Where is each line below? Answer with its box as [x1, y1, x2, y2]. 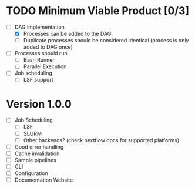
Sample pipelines [14, 156, 57, 163]
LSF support [23, 76, 53, 83]
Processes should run [14, 50, 68, 57]
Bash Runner [23, 56, 55, 63]
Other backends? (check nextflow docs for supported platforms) [23, 136, 180, 143]
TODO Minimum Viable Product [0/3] [6, 4, 190, 18]
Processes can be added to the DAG [23, 31, 112, 37]
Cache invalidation [14, 150, 60, 157]
